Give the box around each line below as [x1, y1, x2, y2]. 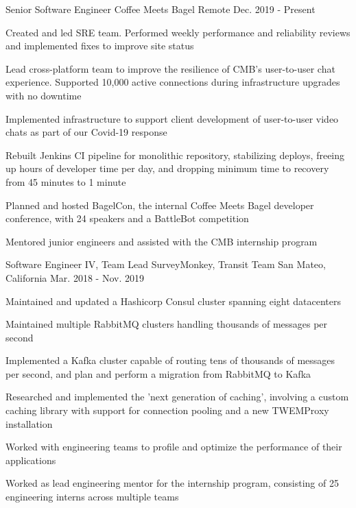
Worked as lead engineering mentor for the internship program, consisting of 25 [5, 476, 339, 490]
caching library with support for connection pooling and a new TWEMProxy [5, 403, 329, 418]
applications [5, 452, 56, 467]
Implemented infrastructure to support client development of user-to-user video [5, 111, 339, 125]
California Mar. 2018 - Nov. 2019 [5, 270, 144, 285]
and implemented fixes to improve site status [5, 38, 194, 53]
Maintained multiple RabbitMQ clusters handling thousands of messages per [5, 317, 328, 331]
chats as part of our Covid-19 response [5, 125, 167, 139]
